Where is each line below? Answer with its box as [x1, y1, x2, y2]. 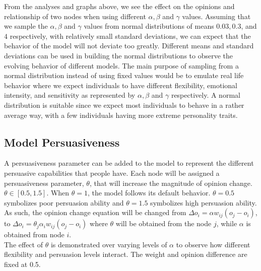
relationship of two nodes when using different [4, 11, 146, 21]
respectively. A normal [171, 90, 240, 100]
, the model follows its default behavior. [88, 187, 211, 198]
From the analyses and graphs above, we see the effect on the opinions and [4, 1, 235, 11]
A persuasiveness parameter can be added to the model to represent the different [4, 158, 254, 168]
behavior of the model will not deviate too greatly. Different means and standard [4, 40, 254, 51]
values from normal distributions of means [84, 21, 214, 31]
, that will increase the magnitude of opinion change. [89, 177, 252, 188]
